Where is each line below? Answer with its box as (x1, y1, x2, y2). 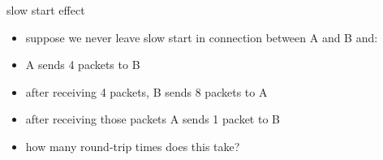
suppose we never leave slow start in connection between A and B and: (25, 28, 378, 45)
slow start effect (6, 2, 85, 18)
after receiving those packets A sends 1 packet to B (25, 110, 280, 128)
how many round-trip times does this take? (25, 137, 240, 154)
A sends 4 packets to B (25, 56, 140, 73)
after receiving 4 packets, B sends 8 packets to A (25, 83, 268, 100)
